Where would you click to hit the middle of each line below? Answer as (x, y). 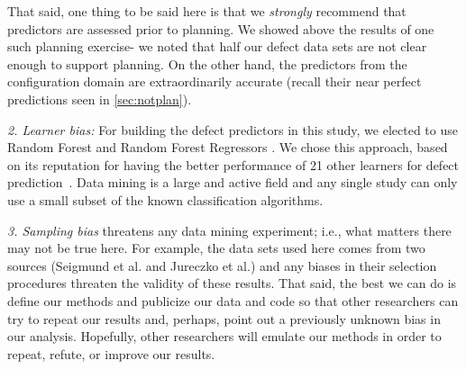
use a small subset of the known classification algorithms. (165, 199)
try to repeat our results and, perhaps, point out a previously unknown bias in (224, 318)
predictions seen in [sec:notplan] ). (100, 99)
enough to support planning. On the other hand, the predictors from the (207, 63)
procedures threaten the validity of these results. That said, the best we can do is (232, 283)
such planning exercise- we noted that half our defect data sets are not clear (217, 46)
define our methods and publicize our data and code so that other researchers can (233, 300)
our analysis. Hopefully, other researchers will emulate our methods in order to (224, 336)
